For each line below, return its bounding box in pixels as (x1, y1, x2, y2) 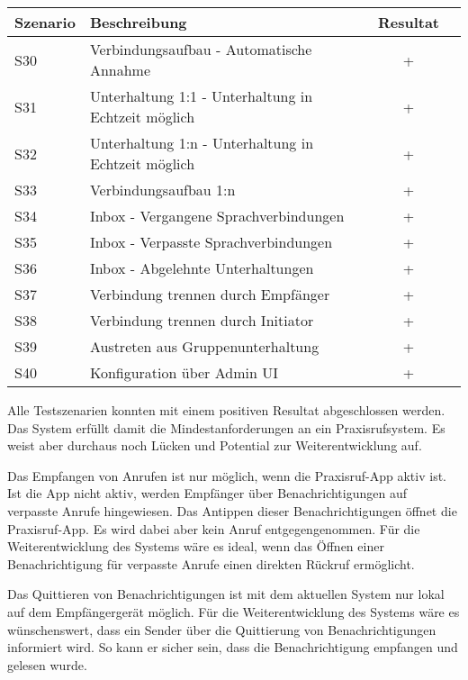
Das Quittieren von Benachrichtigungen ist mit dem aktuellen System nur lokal (7, 585, 445, 603)
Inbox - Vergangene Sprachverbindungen (89, 205, 345, 226)
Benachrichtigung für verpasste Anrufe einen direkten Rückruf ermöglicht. (7, 554, 415, 573)
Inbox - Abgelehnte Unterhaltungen (89, 258, 314, 278)
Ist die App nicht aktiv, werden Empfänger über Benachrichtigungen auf (7, 484, 407, 503)
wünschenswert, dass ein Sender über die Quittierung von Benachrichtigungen (7, 620, 436, 639)
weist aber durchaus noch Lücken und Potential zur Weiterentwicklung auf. (7, 436, 422, 455)
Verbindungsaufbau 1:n (89, 179, 236, 200)
